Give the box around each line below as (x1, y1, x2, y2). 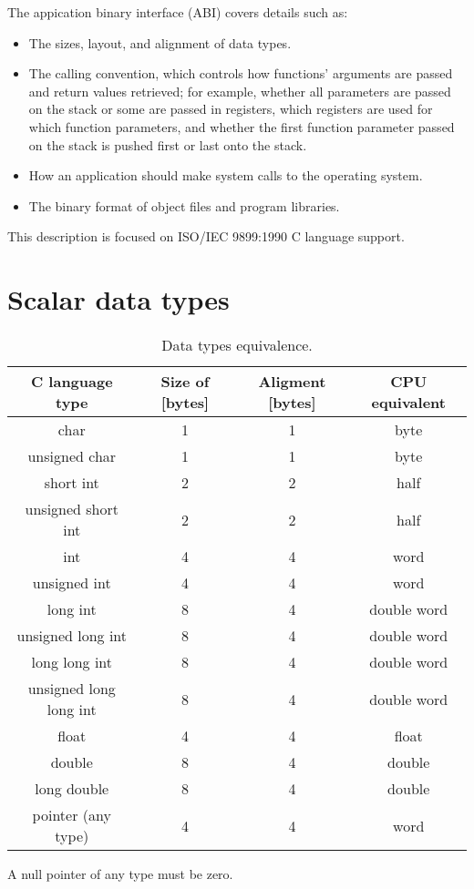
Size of (160, 371, 210, 393)
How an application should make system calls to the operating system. (28, 166, 423, 185)
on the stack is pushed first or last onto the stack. (28, 135, 307, 154)
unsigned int (32, 572, 111, 594)
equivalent (371, 392, 446, 414)
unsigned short (25, 498, 118, 520)
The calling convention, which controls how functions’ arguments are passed (28, 64, 453, 83)
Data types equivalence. (161, 334, 313, 356)
